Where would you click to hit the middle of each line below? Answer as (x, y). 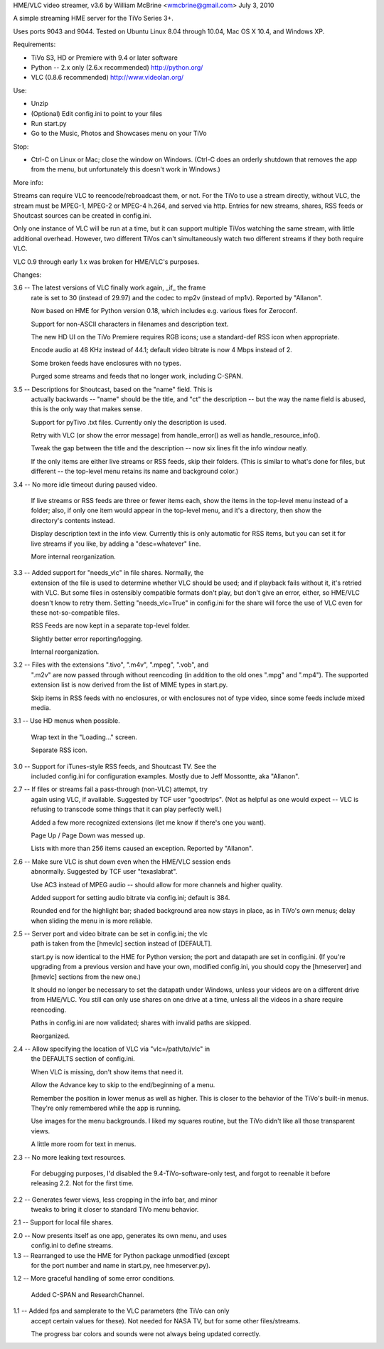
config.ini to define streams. (72, 1246)
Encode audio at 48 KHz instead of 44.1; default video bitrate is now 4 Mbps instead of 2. (162, 350)
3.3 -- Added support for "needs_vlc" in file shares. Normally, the (108, 573)
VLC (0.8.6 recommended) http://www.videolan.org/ (107, 78)
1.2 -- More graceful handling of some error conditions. (94, 1279)
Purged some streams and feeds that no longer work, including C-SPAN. (137, 376)
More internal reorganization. (74, 556)
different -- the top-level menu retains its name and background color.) (135, 471)
